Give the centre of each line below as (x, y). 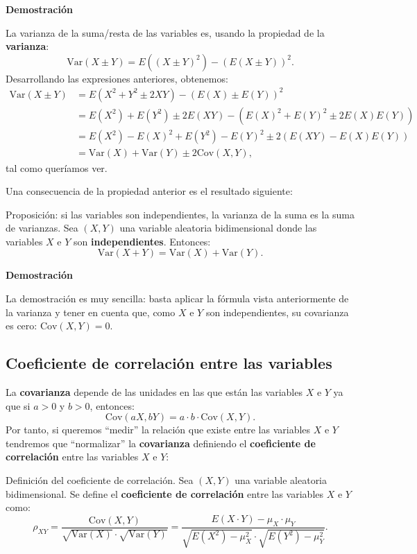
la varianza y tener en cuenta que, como (91, 312)
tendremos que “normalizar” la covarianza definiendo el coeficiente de (161, 443)
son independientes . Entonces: (142, 241)
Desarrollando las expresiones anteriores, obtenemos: (117, 78)
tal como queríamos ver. (57, 167)
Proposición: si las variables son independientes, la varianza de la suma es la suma (180, 214)
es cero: (22, 326)
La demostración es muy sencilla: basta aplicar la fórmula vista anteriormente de (177, 298)
